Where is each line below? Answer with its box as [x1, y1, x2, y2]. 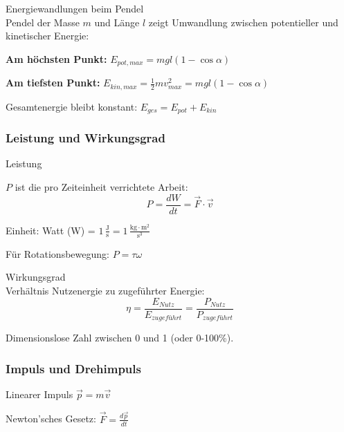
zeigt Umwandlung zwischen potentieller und [148, 15, 338, 29]
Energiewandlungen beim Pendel [6, 1, 144, 15]
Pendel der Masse [6, 15, 80, 29]
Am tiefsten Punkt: [6, 75, 100, 90]
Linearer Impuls [6, 386, 73, 401]
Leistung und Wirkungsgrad [6, 129, 165, 147]
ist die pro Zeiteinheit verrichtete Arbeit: [15, 179, 188, 194]
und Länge [94, 15, 140, 29]
